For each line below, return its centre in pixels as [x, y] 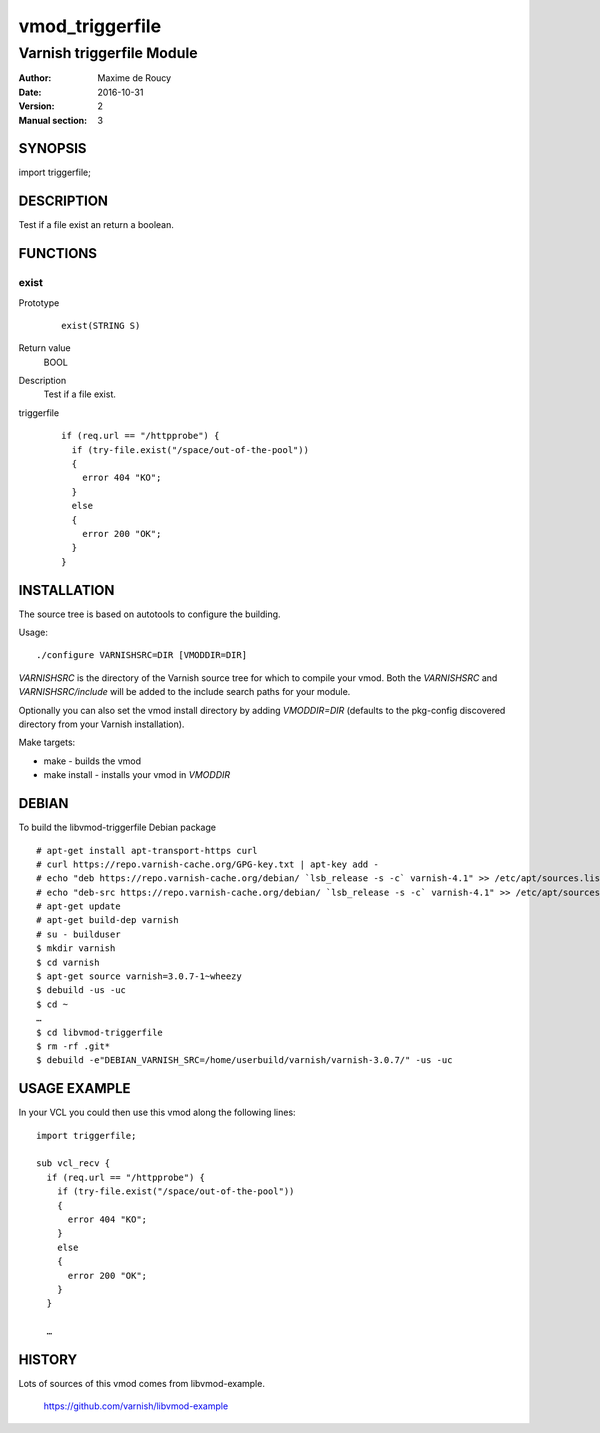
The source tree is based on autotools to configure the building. [149, 614]
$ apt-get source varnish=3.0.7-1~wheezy [139, 976]
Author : [35, 78]
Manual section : [53, 120]
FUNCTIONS [58, 253]
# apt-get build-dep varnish [107, 920]
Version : [36, 106]
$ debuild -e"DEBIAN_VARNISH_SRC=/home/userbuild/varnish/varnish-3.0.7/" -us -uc [244, 1060]
